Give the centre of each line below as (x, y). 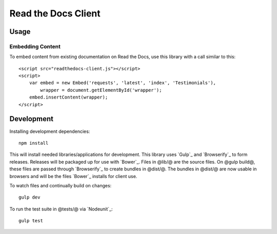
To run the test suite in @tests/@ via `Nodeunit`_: (61, 209)
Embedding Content (35, 46)
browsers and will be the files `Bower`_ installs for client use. (73, 176)
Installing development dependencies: (50, 131)
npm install (34, 143)
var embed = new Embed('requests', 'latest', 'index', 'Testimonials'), (123, 83)
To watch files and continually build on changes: (61, 185)
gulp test (31, 221)
